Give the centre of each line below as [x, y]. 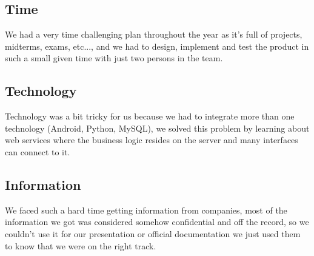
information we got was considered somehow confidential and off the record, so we [157, 222]
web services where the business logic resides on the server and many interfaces [152, 140]
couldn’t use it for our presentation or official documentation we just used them [153, 233]
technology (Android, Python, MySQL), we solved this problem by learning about [157, 128]
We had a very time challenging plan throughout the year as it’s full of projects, [154, 34]
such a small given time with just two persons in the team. [114, 58]
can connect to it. [38, 151]
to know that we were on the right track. [81, 245]
